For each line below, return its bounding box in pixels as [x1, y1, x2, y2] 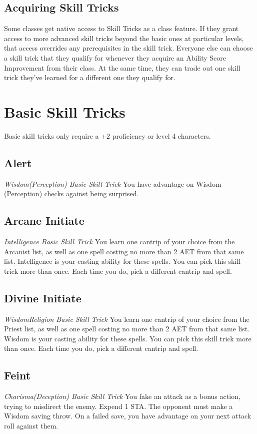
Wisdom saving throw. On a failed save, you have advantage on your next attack [4, 410, 251, 421]
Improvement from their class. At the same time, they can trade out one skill [4, 62, 240, 73]
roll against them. [4, 420, 58, 431]
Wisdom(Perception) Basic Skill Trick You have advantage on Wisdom [4, 178, 221, 189]
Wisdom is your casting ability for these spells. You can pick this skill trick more [4, 333, 251, 343]
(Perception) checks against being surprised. [4, 188, 139, 199]
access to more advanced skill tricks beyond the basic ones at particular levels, [4, 33, 244, 43]
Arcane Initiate [4, 213, 84, 228]
